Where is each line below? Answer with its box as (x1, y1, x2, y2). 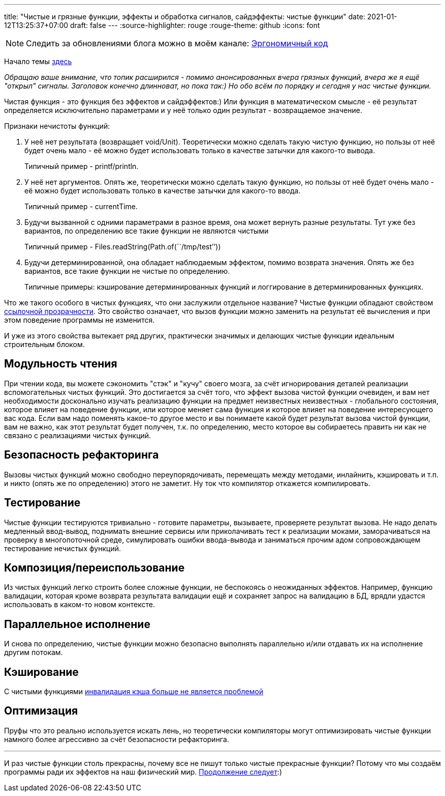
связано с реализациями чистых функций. (4, 431, 151, 440)
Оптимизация (4, 704, 78, 718)
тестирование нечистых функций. (4, 544, 121, 553)
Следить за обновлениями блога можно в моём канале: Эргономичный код (26, 38, 328, 48)
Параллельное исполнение (4, 617, 150, 631)
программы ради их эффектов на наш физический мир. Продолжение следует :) (4, 767, 282, 776)
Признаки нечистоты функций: (4, 122, 110, 130)
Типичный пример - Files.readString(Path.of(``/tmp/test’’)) (24, 242, 221, 251)
